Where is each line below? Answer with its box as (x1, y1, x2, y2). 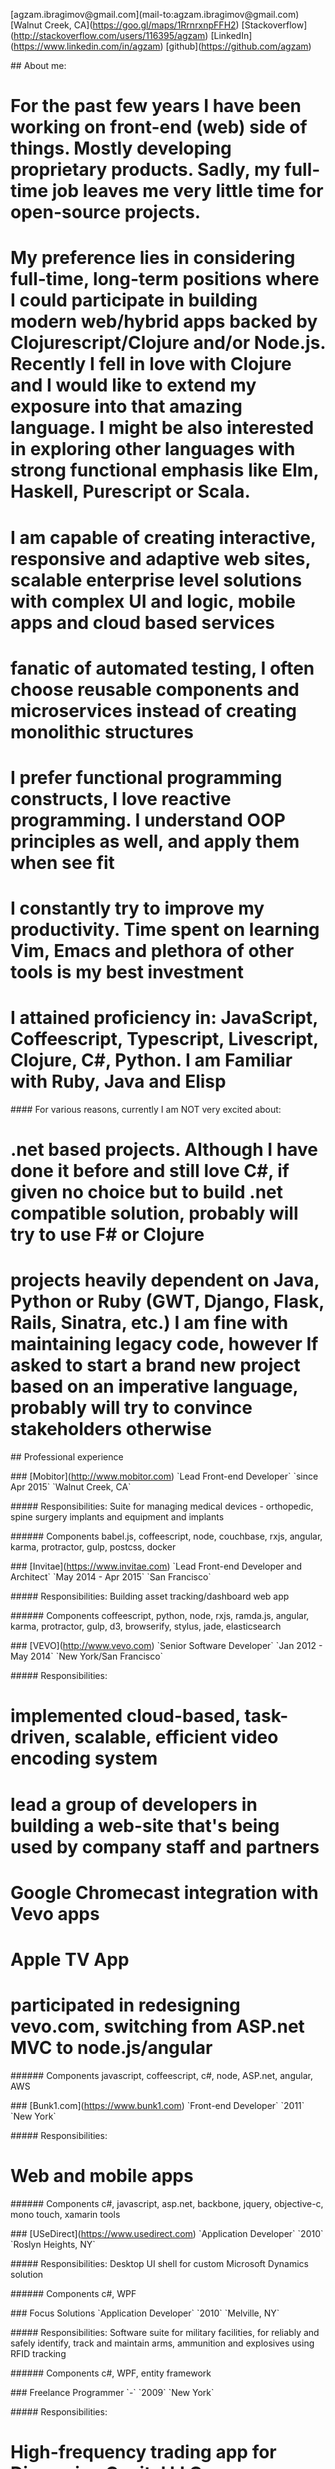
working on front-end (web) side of (10, 116, 308, 139)
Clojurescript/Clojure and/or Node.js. (10, 332, 326, 354)
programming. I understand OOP (10, 809, 286, 831)
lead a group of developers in (10, 1793, 258, 1816)
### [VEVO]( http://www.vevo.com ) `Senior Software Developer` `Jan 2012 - (10, 1640, 323, 1652)
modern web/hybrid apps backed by (10, 310, 318, 333)
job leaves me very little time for (51, 180, 324, 203)
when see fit (10, 851, 115, 874)
